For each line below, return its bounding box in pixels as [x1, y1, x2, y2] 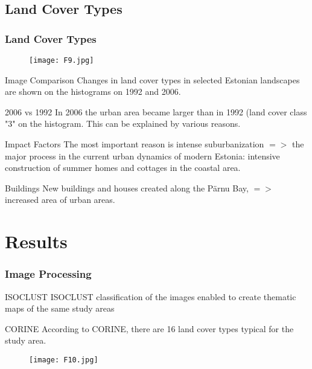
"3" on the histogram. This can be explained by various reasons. [5, 117, 241, 130]
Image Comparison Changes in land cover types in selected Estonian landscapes [5, 73, 300, 86]
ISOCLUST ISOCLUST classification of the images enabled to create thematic [5, 290, 296, 303]
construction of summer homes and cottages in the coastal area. [5, 161, 241, 174]
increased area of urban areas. [5, 193, 115, 206]
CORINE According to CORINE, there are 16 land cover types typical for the [5, 322, 294, 335]
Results [5, 229, 68, 254]
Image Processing [5, 266, 92, 281]
